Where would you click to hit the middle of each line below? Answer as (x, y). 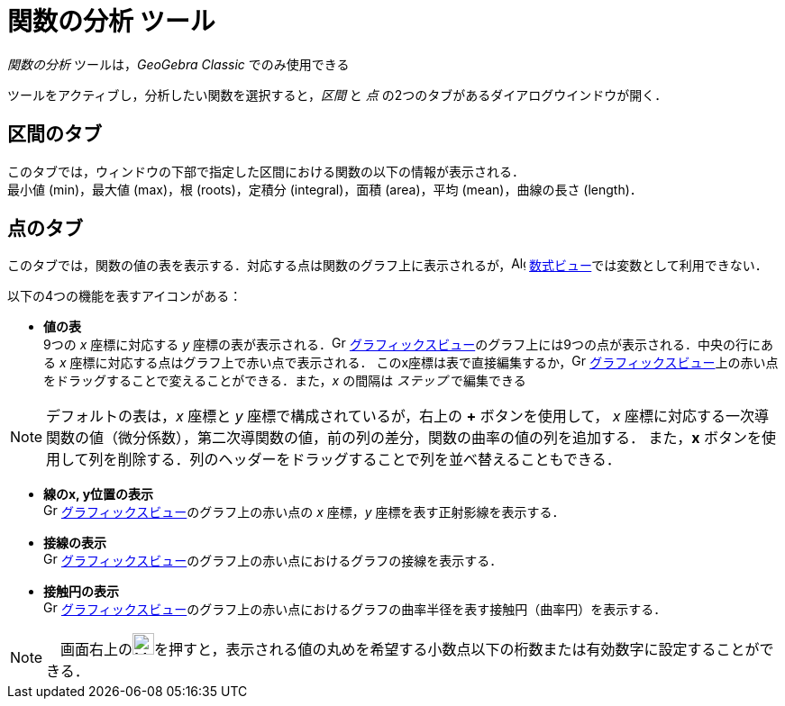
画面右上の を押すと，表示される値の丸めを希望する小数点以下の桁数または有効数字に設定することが (410, 650)
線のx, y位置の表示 (99, 494)
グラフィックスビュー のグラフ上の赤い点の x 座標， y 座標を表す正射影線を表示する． (313, 512)
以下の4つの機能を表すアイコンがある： (125, 296)
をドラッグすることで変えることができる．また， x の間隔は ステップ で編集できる (285, 381)
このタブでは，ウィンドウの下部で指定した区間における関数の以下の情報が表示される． (266, 171)
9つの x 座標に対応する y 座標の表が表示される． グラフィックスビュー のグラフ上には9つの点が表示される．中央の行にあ (408, 345)
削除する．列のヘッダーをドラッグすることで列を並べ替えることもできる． (369, 460)
